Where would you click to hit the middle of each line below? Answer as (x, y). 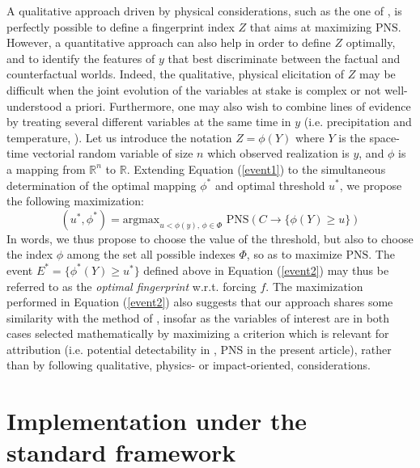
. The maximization (314, 286)
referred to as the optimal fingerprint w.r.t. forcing (132, 286)
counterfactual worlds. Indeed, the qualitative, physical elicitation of (176, 74)
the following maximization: (75, 201)
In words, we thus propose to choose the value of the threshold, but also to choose (210, 238)
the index (30, 254)
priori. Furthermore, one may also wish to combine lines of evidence (243, 105)
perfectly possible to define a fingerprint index (121, 26)
